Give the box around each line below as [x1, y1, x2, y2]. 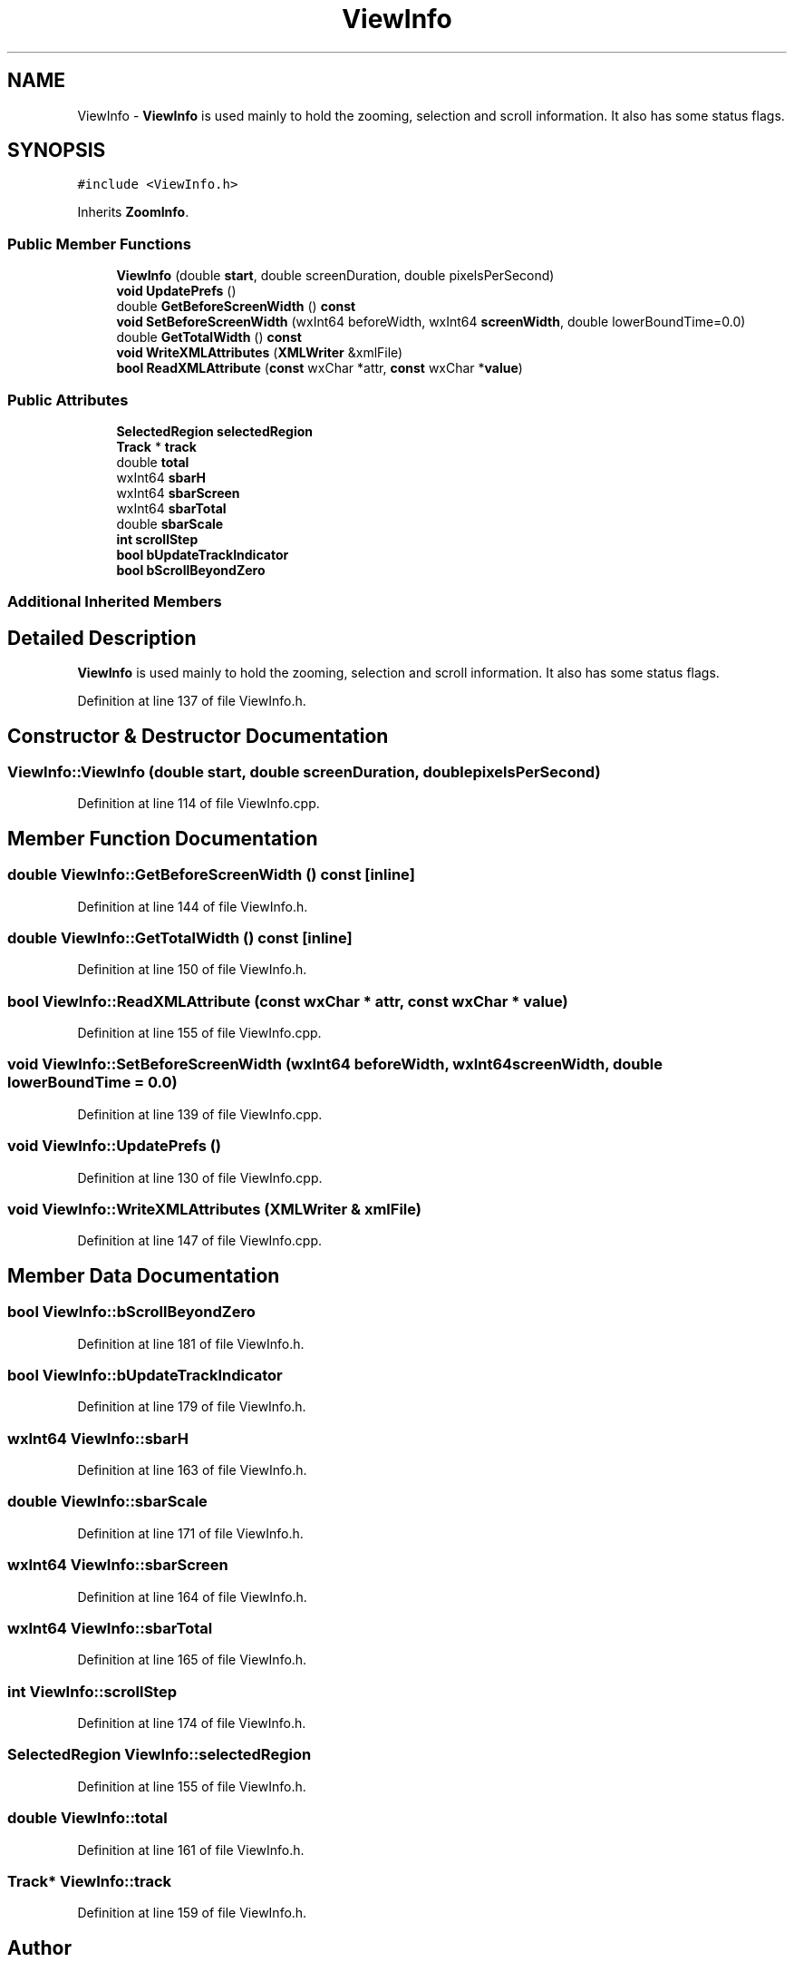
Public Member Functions [7, 234, 191, 253]
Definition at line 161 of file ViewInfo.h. [77, 1841, 305, 1858]
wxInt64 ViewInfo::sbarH [7, 1429, 189, 1448]
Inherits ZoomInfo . [77, 204, 189, 220]
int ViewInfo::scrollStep [7, 1682, 178, 1701]
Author [7, 1936, 72, 1959]
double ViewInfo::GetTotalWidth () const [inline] [7, 928, 353, 947]
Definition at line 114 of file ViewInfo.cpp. [77, 796, 320, 812]
